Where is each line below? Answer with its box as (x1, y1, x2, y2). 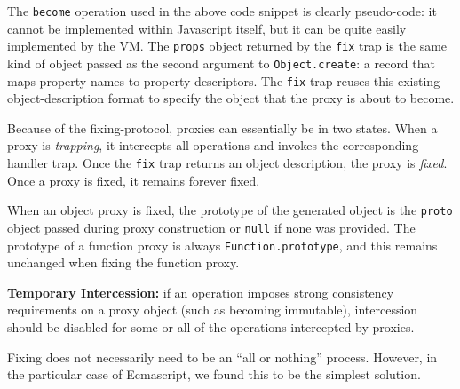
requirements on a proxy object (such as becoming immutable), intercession (7, 300, 418, 319)
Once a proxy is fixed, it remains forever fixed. (7, 171, 260, 189)
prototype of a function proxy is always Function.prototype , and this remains (7, 235, 438, 254)
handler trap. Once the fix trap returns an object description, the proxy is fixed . (7, 154, 448, 171)
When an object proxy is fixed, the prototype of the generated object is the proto (7, 201, 453, 219)
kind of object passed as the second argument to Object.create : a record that (7, 53, 435, 72)
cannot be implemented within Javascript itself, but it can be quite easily (7, 19, 407, 37)
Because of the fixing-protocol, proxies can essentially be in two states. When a (7, 118, 438, 137)
